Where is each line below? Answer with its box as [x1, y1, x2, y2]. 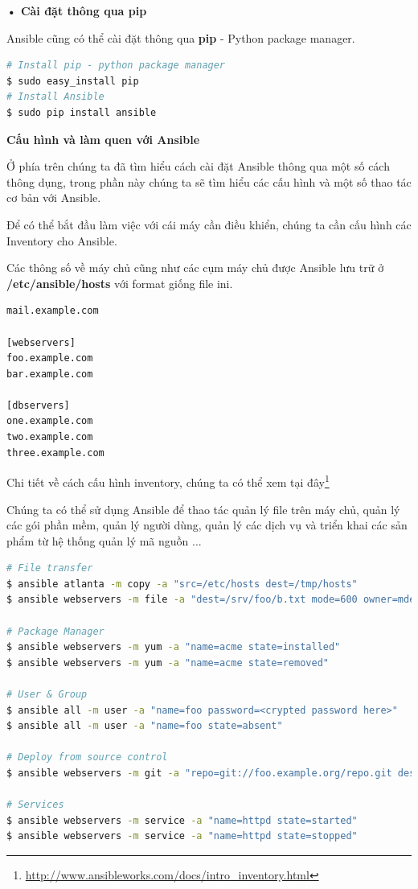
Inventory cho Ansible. [6, 232, 117, 249]
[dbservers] [6, 399, 70, 411]
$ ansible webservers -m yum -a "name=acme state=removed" [6, 656, 329, 669]
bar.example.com [6, 368, 93, 380]
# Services [6, 799, 64, 811]
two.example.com [6, 431, 93, 443]
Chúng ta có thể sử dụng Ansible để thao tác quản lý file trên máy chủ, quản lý [6, 500, 400, 517]
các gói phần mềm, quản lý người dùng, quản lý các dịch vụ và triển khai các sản [6, 517, 408, 533]
